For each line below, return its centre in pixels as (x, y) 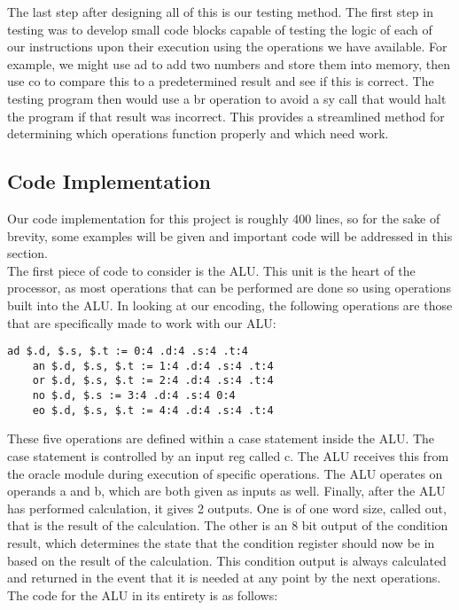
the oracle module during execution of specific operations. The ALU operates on (225, 473)
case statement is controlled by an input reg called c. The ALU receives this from (228, 455)
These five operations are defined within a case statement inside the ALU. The (221, 438)
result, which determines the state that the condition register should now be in (221, 542)
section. (27, 253)
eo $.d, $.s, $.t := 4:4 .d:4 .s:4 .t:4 (153, 410)
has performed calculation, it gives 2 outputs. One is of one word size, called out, (227, 508)
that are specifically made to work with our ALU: (142, 322)
